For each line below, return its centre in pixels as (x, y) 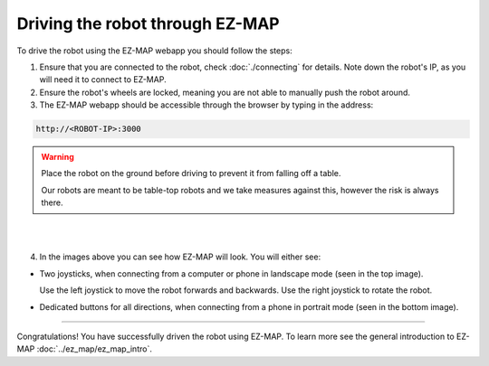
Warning (58, 157)
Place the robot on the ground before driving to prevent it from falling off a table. (191, 174)
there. (52, 202)
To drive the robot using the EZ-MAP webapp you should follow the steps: (155, 51)
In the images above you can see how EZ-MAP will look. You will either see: (180, 257)
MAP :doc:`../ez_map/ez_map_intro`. (85, 349)
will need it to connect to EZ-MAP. (103, 80)
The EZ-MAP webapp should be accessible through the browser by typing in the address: (206, 105)
